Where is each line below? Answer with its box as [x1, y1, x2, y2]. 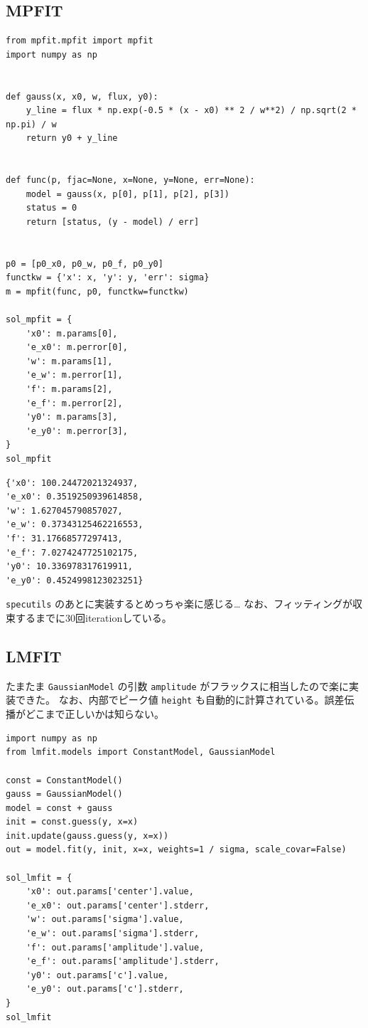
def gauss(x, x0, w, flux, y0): [6, 91, 158, 102]
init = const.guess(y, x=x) [6, 817, 139, 827]
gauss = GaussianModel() [6, 789, 123, 800]
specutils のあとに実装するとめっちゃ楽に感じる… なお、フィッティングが [6, 596, 353, 611]
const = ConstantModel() [6, 775, 123, 785]
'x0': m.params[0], [26, 328, 118, 339]
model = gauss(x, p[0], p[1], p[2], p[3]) [26, 189, 229, 199]
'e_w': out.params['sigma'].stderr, [26, 928, 200, 939]
